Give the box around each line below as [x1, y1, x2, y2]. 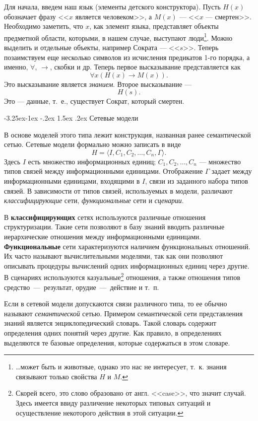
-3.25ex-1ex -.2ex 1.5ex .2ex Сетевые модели [4, 113, 138, 123]
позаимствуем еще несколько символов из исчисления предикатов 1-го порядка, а [4, 52, 250, 62]
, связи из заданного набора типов [145, 175, 248, 186]
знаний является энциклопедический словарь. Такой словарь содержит [4, 318, 216, 328]
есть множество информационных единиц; [28, 156, 156, 166]
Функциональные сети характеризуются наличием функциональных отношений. [4, 241, 251, 251]
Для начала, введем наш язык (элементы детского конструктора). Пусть [4, 1, 221, 11]
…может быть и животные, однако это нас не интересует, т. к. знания [15, 361, 227, 372]
